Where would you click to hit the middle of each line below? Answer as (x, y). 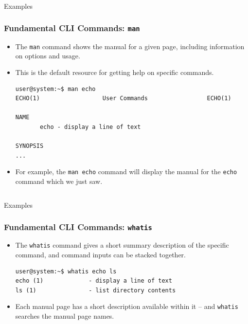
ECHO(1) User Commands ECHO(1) (123, 99)
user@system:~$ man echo (55, 89)
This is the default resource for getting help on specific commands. (115, 72)
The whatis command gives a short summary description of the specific (122, 245)
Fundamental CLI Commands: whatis (78, 226)
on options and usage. (48, 56)
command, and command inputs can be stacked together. (100, 255)
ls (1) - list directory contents (96, 290)
